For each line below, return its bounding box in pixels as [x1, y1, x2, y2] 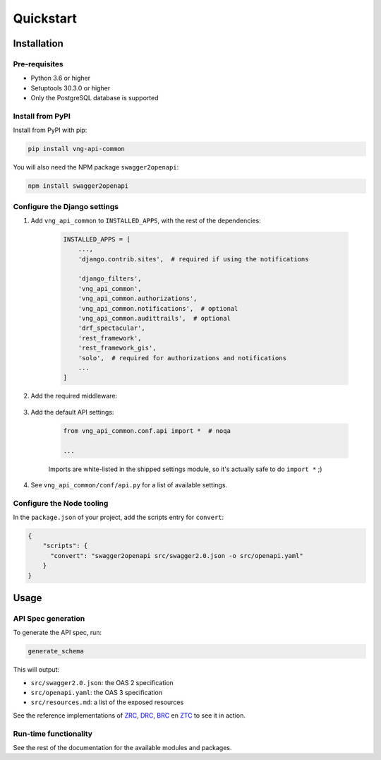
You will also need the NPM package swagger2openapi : [13, 163, 179, 172]
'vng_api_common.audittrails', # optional [78, 314, 231, 323]
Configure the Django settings [13, 201, 119, 211]
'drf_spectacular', [78, 324, 146, 332]
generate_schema [28, 647, 85, 655]
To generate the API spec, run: [13, 629, 102, 637]
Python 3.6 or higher [30, 74, 91, 83]
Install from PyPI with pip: [13, 126, 87, 134]
